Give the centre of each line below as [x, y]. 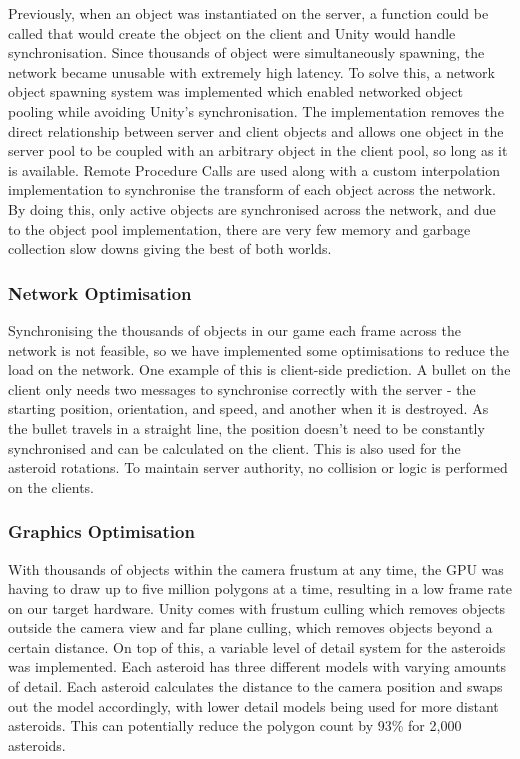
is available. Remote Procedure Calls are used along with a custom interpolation [254, 169]
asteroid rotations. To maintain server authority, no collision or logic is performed [258, 467]
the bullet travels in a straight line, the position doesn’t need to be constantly [246, 427]
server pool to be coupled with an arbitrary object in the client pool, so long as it [258, 150]
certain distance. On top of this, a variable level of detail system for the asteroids [257, 646]
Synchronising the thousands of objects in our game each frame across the [234, 329]
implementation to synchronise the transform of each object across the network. [252, 189]
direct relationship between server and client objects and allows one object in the [256, 130]
